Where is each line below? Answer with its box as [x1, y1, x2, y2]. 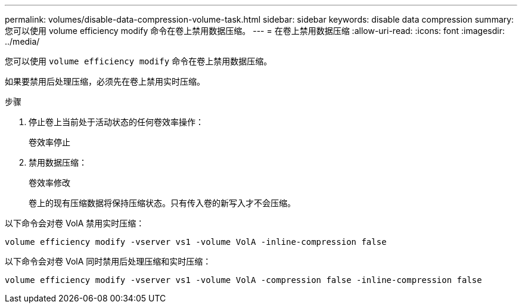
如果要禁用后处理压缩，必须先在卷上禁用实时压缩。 [5, 76, 205, 86]
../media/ [5, 36, 40, 46]
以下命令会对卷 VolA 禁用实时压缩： [5, 218, 145, 228]
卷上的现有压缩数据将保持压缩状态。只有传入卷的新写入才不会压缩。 [29, 198, 296, 208]
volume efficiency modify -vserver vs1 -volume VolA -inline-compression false [5, 237, 387, 247]
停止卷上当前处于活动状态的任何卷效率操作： [29, 117, 204, 127]
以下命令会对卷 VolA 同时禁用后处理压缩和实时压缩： [5, 256, 212, 266]
